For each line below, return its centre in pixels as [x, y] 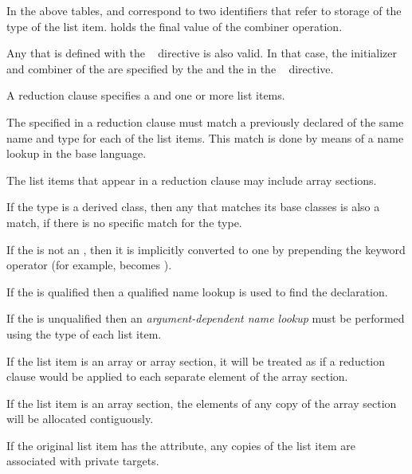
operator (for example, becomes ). [89, 265]
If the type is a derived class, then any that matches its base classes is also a [193, 207]
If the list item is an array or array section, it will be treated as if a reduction [196, 360]
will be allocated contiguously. [80, 419]
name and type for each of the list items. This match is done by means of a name [205, 137]
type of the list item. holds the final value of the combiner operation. [175, 26]
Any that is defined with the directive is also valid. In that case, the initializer [202, 53]
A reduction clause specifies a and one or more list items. [146, 95]
